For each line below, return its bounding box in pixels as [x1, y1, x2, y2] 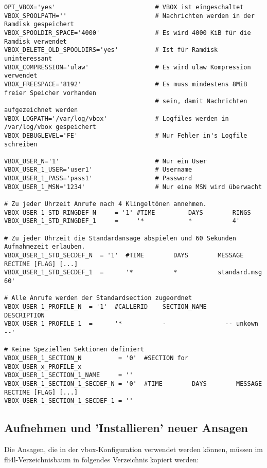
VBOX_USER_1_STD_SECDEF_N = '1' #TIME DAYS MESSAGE [4, 252, 244, 259]
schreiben [4, 140, 38, 148]
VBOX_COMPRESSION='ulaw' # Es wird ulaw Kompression [4, 63, 251, 71]
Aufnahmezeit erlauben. [4, 243, 85, 251]
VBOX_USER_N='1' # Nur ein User [4, 157, 207, 165]
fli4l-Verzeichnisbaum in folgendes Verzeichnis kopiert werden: [4, 454, 199, 464]
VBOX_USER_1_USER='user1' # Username [4, 166, 192, 174]
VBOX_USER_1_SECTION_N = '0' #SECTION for [4, 354, 188, 362]
